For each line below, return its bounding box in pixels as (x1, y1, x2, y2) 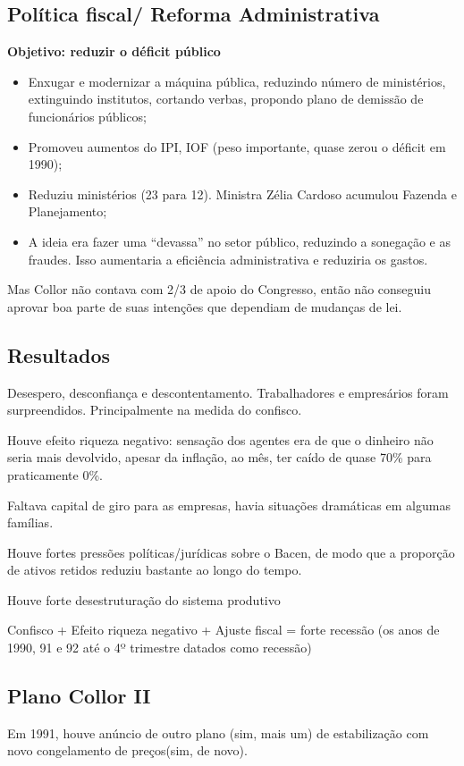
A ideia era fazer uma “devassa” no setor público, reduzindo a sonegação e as (28, 231, 451, 250)
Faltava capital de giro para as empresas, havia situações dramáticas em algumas (7, 495, 451, 514)
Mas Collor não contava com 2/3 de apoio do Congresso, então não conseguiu (7, 280, 432, 299)
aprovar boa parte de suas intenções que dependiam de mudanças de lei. (7, 297, 402, 316)
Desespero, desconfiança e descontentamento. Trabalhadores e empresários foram (7, 383, 449, 401)
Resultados (7, 341, 110, 368)
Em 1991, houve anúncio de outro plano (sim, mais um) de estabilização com (7, 723, 429, 742)
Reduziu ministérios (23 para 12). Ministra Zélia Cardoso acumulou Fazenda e (28, 184, 457, 203)
